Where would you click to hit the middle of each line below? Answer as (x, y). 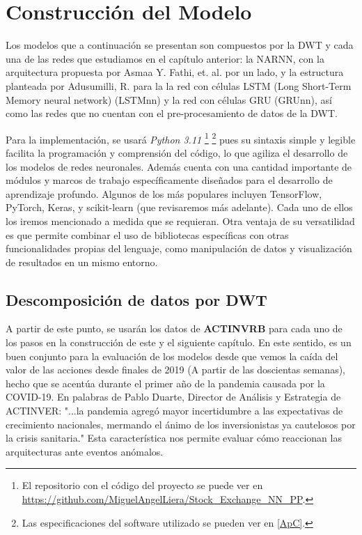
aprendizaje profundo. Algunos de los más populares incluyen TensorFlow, (164, 193)
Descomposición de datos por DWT (136, 299)
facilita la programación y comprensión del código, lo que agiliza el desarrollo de (177, 152)
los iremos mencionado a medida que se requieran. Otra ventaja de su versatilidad (180, 220)
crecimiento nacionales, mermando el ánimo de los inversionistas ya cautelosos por (181, 424)
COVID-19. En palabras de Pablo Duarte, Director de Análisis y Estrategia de (173, 397)
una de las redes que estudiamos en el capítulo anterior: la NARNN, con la (165, 58)
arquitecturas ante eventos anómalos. (85, 451)
